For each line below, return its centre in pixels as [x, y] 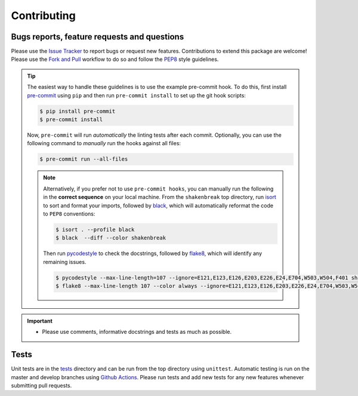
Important [40, 321]
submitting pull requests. [41, 386]
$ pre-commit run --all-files [84, 159]
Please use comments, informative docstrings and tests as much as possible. [137, 332]
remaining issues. [65, 262]
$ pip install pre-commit [78, 111]
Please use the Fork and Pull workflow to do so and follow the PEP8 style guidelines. [115, 59]
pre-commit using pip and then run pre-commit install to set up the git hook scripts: [136, 95]
